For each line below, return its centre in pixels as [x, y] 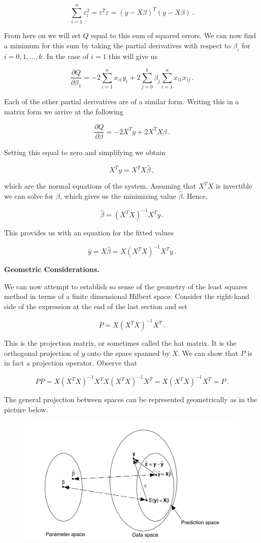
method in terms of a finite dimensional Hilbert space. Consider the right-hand [127, 296]
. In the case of [66, 56]
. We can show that [208, 353]
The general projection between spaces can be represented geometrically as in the [131, 399]
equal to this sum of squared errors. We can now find [174, 35]
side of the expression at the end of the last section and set [96, 306]
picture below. [26, 410]
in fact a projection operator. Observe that [71, 363]
